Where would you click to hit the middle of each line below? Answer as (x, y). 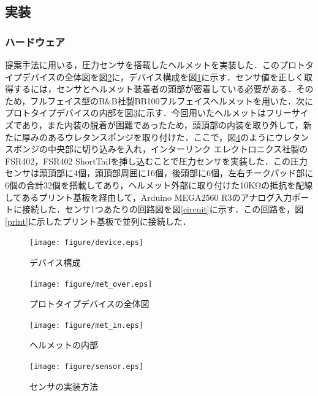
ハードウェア (35, 41)
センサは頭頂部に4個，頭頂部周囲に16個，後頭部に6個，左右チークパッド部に (159, 173)
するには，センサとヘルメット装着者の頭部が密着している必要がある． (155, 89)
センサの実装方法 (64, 386)
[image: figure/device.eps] (87, 243)
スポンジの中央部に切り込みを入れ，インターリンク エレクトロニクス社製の (157, 149)
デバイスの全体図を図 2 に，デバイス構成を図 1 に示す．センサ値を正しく (163, 76)
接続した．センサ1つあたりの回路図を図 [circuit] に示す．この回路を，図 (163, 209)
